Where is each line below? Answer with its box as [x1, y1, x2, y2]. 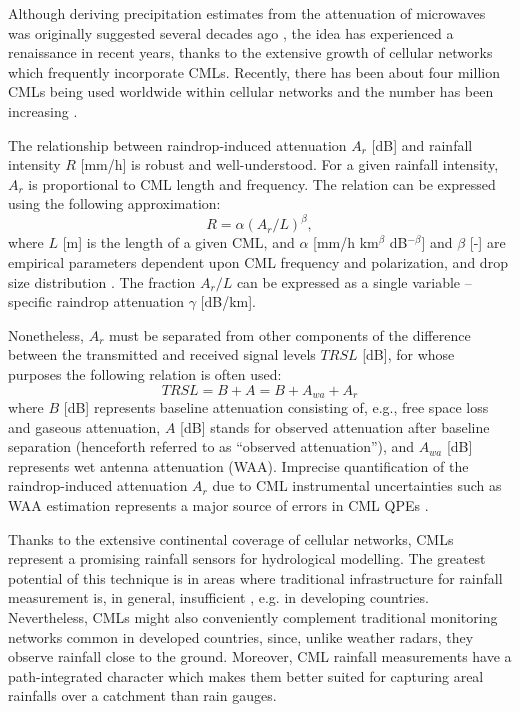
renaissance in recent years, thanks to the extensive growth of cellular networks [8, 42, 493, 63]
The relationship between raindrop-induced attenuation [8, 134, 347, 155]
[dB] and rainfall [371, 134, 473, 155]
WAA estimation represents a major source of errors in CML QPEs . [8, 495, 429, 516]
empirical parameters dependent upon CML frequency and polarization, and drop [8, 252, 508, 273]
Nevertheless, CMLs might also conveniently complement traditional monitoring [8, 606, 498, 627]
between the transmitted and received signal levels [8, 344, 316, 365]
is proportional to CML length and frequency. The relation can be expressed [28, 173, 496, 194]
